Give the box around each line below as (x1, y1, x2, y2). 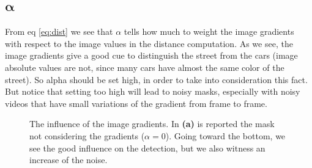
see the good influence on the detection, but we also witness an (29, 141, 266, 154)
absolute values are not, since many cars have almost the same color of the (5, 60, 284, 73)
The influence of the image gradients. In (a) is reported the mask (29, 117, 275, 130)
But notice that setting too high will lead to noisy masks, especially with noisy (5, 85, 300, 98)
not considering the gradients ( (29, 129, 145, 142)
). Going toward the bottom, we (165, 129, 286, 142)
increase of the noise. (29, 153, 108, 166)
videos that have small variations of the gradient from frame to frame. (5, 97, 267, 109)
